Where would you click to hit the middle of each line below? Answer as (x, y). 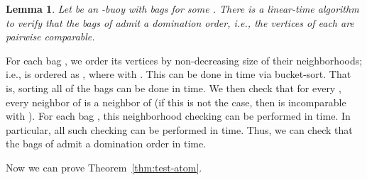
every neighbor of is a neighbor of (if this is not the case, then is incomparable (176, 102)
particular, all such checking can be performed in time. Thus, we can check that (179, 129)
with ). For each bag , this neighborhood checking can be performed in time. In (178, 116)
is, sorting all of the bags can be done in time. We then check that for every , (174, 88)
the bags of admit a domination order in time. (106, 144)
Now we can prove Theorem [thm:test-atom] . (104, 167)
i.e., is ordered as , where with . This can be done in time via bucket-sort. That (179, 74)
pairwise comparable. (50, 36)
